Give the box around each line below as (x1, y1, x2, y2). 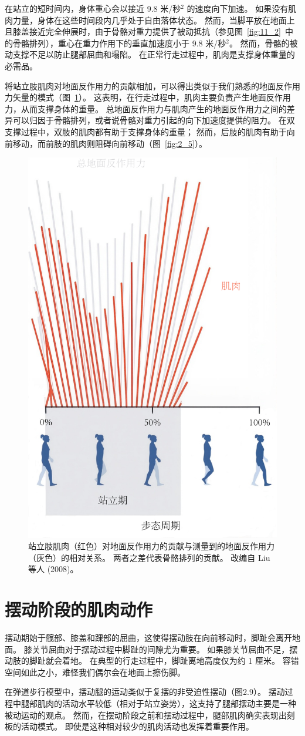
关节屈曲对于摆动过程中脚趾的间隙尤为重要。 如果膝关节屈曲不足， (32, 643, 290, 655)
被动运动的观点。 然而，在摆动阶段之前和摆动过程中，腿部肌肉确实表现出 (5, 708, 287, 721)
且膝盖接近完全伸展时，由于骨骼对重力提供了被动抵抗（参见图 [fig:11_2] (5, 25, 281, 38)
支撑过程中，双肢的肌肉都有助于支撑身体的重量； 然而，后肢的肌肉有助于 (5, 125, 287, 137)
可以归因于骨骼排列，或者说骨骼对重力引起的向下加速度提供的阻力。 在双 (12, 114, 295, 126)
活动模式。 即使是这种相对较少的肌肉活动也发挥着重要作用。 (21, 720, 254, 732)
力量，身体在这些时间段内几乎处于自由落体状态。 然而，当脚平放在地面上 (12, 14, 295, 26)
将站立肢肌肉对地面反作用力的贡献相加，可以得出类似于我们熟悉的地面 (5, 79, 276, 92)
